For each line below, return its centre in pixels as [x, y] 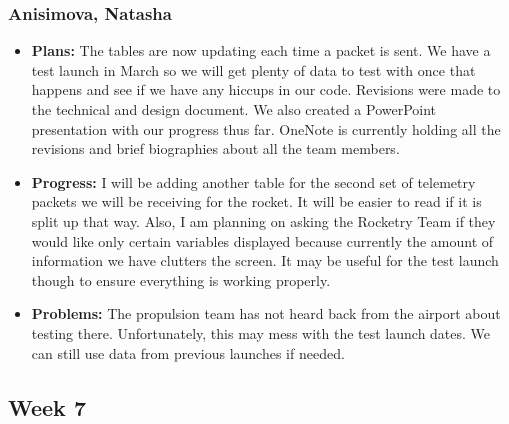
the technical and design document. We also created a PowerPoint [234, 109]
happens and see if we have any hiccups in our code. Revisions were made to [266, 89]
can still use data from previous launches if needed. [188, 352]
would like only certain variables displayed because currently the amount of [262, 240]
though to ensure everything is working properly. [181, 279]
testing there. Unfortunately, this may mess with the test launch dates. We [261, 332]
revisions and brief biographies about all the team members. [215, 148]
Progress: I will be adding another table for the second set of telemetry [253, 181]
